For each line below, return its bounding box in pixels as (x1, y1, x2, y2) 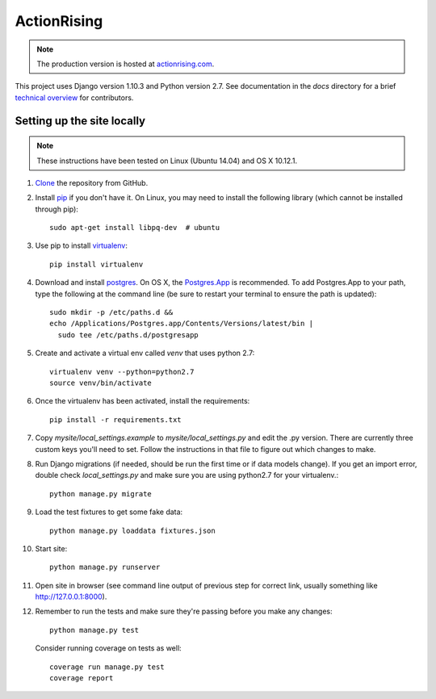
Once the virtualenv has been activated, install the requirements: (35, 396, 250, 406)
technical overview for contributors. (15, 93, 134, 103)
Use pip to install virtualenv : (35, 241, 128, 250)
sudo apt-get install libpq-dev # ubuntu (49, 223, 220, 232)
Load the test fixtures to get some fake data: (35, 507, 183, 517)
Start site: (35, 543, 68, 553)
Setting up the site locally (15, 114, 145, 128)
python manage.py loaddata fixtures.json (49, 525, 216, 535)
